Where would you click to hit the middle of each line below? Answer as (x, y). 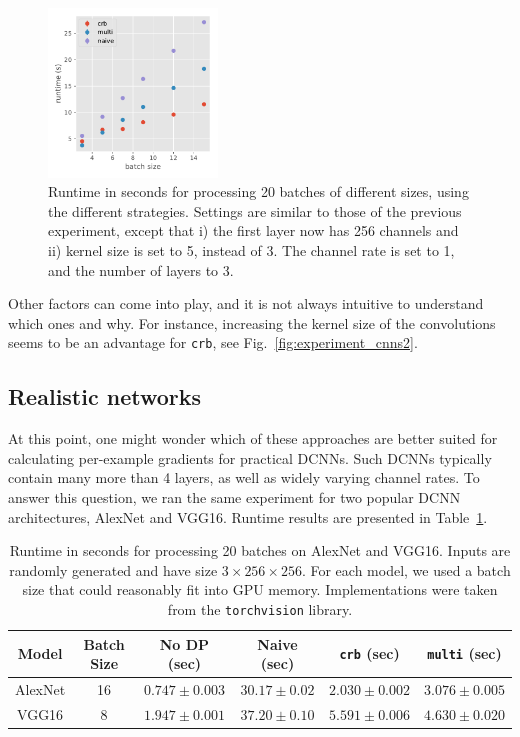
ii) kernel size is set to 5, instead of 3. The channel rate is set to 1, (251, 249)
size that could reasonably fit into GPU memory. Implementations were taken (260, 589)
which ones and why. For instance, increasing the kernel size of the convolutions (252, 322)
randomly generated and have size (113, 569)
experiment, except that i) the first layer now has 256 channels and (253, 230)
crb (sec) (369, 653)
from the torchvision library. (260, 608)
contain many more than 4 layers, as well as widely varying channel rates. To (244, 477)
